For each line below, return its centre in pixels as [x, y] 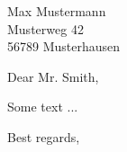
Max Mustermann [57, 11]
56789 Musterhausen [64, 46]
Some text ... [43, 107]
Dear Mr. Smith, [53, 76]
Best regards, [44, 136]
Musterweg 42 [45, 28]
